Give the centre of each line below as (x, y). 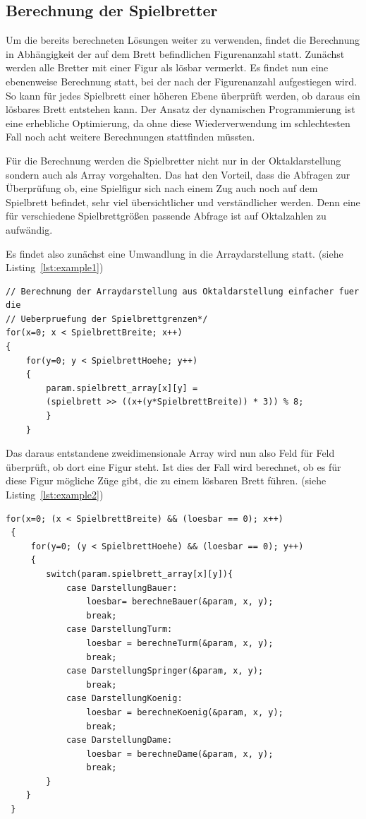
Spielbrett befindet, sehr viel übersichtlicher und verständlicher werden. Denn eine (183, 202)
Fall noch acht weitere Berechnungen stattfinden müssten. (130, 137)
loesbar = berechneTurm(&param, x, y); (180, 643)
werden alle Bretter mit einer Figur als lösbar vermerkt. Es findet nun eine (167, 67)
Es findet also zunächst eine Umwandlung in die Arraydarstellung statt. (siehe (175, 253)
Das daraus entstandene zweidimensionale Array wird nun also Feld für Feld (170, 453)
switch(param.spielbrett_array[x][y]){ (140, 574)
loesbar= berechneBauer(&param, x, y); (180, 602)
